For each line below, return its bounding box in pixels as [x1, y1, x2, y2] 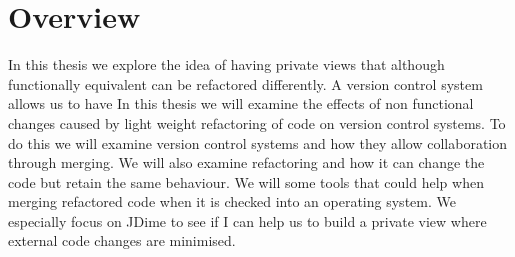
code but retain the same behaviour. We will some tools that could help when [8, 171, 484, 192]
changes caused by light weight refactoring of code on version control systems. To [8, 112, 506, 133]
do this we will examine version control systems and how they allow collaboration [8, 132, 508, 153]
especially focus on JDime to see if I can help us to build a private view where [8, 210, 487, 231]
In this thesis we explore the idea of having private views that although [8, 54, 445, 75]
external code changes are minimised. [8, 230, 236, 251]
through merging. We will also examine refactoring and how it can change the [8, 152, 485, 173]
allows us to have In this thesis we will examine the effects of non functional [8, 93, 474, 114]
